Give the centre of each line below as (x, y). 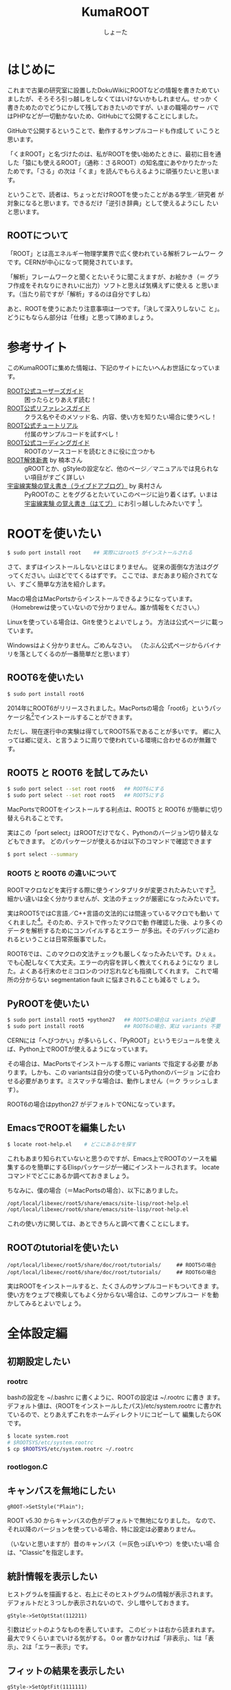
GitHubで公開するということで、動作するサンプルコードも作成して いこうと (114, 130)
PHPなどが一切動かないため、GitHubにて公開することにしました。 (107, 116)
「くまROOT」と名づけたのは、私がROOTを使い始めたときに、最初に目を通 (114, 154)
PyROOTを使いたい (48, 1004)
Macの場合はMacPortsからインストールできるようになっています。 (101, 598)
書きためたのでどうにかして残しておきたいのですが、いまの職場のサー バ (110, 107)
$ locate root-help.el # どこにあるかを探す (71, 1144)
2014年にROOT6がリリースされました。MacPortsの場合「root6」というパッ (114, 708)
